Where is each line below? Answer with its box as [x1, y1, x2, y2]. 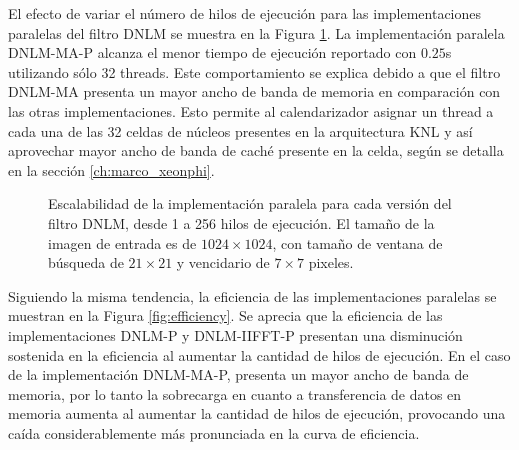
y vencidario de [176, 252, 270, 273]
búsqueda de [48, 252, 124, 273]
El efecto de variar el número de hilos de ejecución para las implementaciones [8, 3, 482, 23]
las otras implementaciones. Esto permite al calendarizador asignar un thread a [8, 100, 494, 121]
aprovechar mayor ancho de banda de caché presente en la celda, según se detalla [8, 140, 504, 161]
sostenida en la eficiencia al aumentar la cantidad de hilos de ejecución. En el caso [8, 344, 511, 365]
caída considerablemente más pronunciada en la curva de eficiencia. [8, 422, 420, 443]
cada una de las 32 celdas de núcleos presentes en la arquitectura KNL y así [8, 120, 473, 141]
